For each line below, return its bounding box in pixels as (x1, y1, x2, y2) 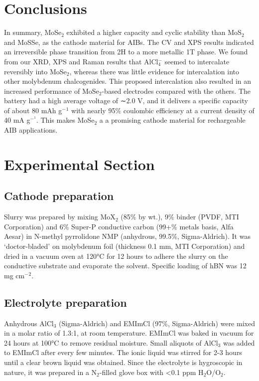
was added (223, 337, 255, 348)
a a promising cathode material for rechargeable (99, 115, 246, 125)
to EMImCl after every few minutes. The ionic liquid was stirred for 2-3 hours (4, 347, 242, 358)
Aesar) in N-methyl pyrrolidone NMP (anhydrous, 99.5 (4, 231, 172, 241)
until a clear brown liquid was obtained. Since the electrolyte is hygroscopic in (4, 357, 243, 367)
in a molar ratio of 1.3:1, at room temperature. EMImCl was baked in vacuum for (4, 328, 254, 338)
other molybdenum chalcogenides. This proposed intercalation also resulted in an (4, 76, 252, 86)
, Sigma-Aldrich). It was (177, 231, 251, 241)
